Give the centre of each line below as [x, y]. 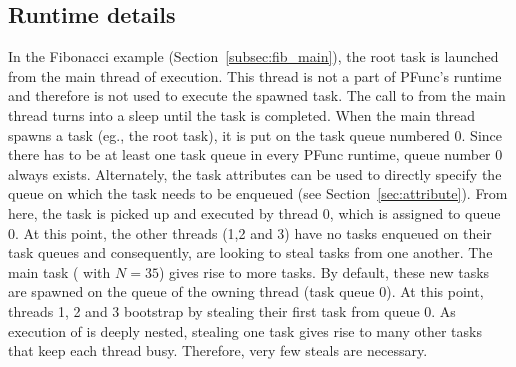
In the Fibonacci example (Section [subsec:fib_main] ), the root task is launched [253, 56]
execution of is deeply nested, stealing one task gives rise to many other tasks [245, 330]
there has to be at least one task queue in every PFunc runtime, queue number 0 [255, 154]
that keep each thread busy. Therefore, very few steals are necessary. [218, 350]
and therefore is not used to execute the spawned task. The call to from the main [257, 95]
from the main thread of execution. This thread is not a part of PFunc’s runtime [255, 75]
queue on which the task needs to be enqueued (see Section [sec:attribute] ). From [258, 193]
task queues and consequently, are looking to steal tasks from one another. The [250, 252]
